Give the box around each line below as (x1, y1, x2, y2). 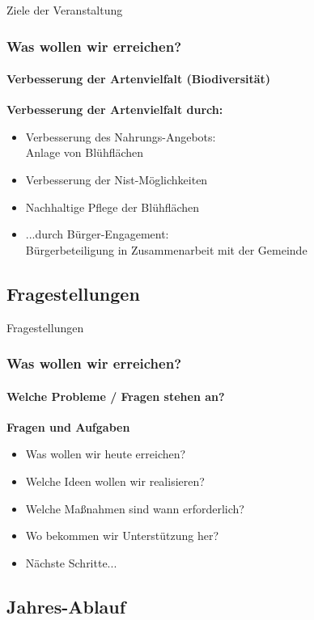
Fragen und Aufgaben (6, 418, 130, 435)
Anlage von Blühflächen (25, 144, 144, 161)
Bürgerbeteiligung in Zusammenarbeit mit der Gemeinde (25, 241, 308, 258)
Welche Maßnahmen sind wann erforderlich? (25, 500, 244, 517)
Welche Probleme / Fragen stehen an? (6, 387, 225, 404)
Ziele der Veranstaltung (6, 2, 123, 18)
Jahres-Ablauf (6, 593, 126, 618)
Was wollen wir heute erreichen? (25, 445, 186, 462)
